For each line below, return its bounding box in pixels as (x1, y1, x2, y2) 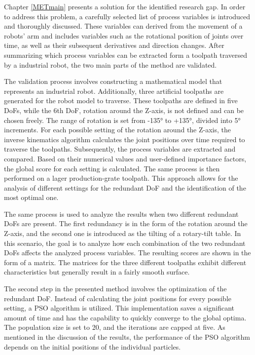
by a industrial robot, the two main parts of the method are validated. (4, 59, 217, 70)
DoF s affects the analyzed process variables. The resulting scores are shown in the (4, 247, 251, 258)
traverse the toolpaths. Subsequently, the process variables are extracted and (4, 144, 236, 154)
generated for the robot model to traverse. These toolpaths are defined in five (4, 95, 238, 106)
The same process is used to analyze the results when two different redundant (4, 208, 239, 219)
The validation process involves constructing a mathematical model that (4, 76, 222, 86)
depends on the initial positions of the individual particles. (4, 341, 181, 352)
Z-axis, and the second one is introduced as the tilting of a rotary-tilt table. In (4, 228, 241, 238)
